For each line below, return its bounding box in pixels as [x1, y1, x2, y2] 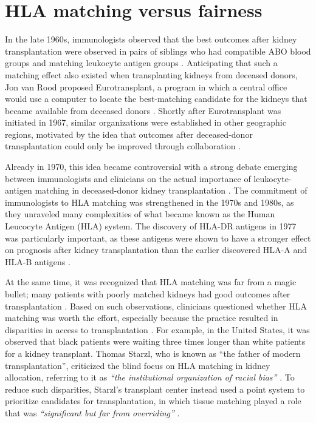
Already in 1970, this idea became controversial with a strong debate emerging [5, 160, 298, 173]
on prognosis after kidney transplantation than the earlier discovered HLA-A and [5, 243, 307, 256]
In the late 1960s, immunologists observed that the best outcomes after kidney [5, 33, 297, 46]
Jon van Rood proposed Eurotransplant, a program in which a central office [5, 80, 287, 93]
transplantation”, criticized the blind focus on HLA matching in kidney [5, 359, 270, 371]
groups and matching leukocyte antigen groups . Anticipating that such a [5, 56, 278, 69]
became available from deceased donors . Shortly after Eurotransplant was [5, 104, 281, 117]
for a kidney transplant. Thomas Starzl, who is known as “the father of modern [5, 347, 301, 359]
